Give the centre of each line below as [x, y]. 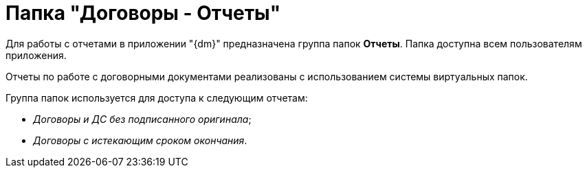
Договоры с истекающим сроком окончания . [140, 140]
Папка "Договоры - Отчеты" [143, 13]
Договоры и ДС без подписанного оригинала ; [142, 119]
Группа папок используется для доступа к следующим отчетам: [157, 97]
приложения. [36, 55]
